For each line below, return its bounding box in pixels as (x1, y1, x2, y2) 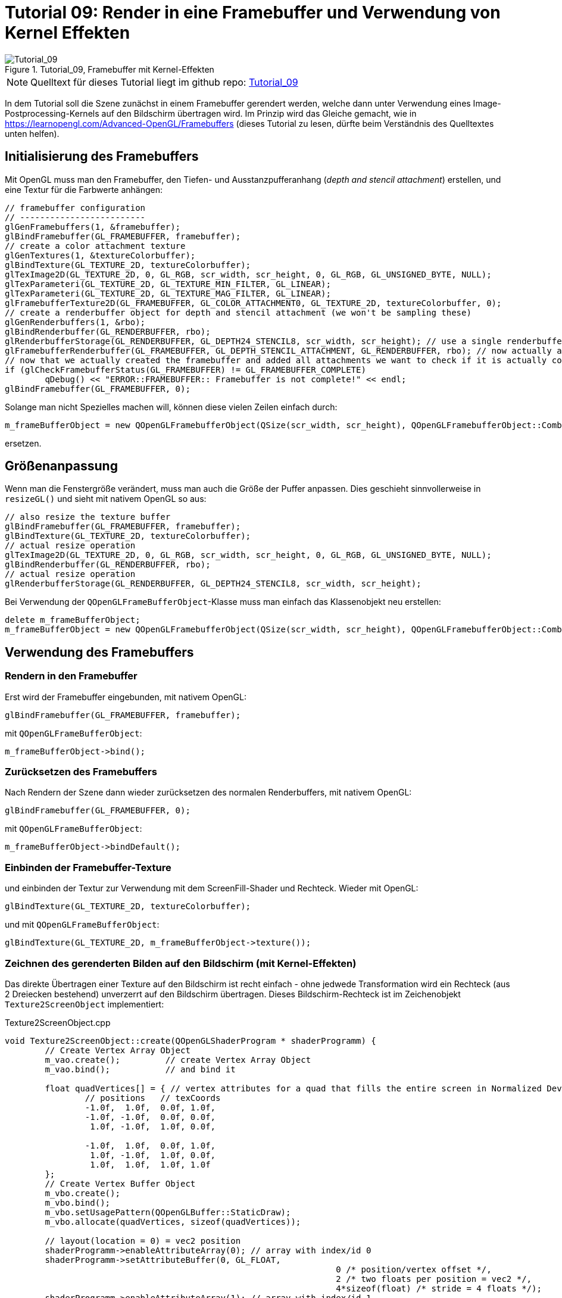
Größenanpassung (5, 458, 118, 474)
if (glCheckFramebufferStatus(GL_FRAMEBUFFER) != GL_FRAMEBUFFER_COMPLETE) (5, 364, 366, 375)
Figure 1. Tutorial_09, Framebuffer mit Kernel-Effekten (5, 64, 214, 74)
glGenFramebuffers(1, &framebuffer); (5, 221, 181, 232)
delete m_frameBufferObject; (5, 615, 140, 625)
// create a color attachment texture (5, 241, 186, 251)
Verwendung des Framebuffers (5, 644, 194, 660)
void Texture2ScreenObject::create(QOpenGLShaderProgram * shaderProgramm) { (5, 1035, 376, 1046)
